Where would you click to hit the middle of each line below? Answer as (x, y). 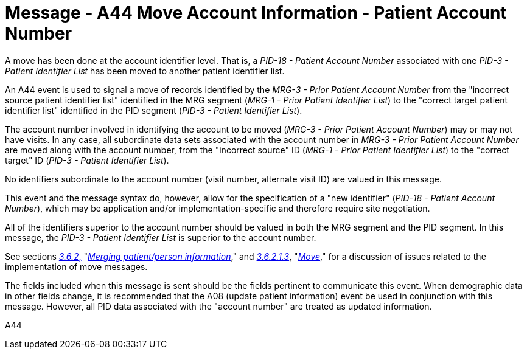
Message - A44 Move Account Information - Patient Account (256, 13)
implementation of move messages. (76, 266)
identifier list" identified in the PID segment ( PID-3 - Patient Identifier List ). (154, 110)
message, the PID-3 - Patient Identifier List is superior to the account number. (161, 237)
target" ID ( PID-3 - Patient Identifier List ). (87, 160)
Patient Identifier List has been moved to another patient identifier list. (145, 71)
